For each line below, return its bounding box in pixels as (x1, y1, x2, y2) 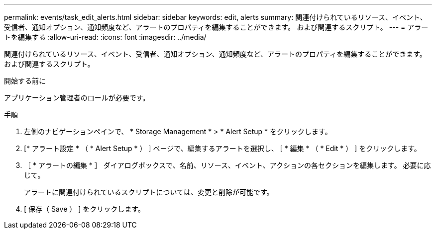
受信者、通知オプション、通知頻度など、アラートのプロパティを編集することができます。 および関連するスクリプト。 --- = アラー (4, 23, 429, 31)
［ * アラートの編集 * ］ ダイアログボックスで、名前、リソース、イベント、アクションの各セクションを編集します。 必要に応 (24, 161, 431, 169)
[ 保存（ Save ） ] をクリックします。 (24, 205, 145, 213)
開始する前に (4, 77, 46, 85)
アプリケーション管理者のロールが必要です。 (4, 93, 150, 102)
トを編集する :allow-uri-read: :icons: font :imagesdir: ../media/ (4, 33, 207, 41)
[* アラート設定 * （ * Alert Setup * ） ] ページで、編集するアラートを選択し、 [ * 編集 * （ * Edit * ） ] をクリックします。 (24, 144, 421, 153)
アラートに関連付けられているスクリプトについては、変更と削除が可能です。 (24, 188, 274, 196)
